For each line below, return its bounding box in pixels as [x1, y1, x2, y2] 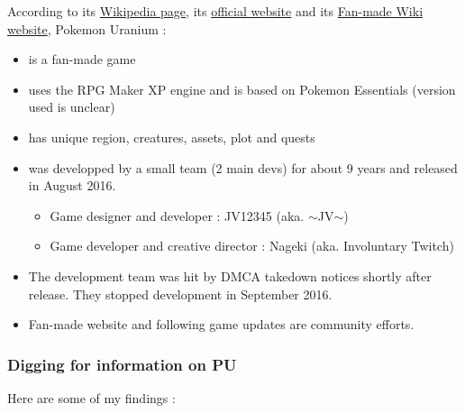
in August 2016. [28, 176, 116, 195]
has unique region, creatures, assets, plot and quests [28, 127, 315, 146]
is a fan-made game [28, 50, 136, 69]
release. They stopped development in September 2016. [28, 284, 333, 303]
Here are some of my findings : [7, 388, 176, 407]
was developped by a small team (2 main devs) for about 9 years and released [28, 158, 458, 177]
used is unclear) [28, 97, 115, 116]
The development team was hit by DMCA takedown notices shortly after [28, 266, 432, 285]
